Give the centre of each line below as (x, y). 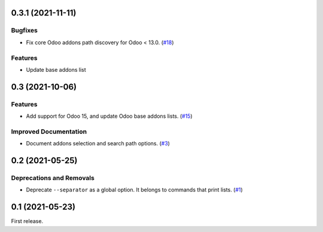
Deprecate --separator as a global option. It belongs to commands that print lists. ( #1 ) (135, 190)
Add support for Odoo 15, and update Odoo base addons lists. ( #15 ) (109, 116)
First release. (27, 221)
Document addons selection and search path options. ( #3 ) (98, 144)
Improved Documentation (49, 132)
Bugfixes (25, 30)
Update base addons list (56, 69)
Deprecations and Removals (53, 178)
